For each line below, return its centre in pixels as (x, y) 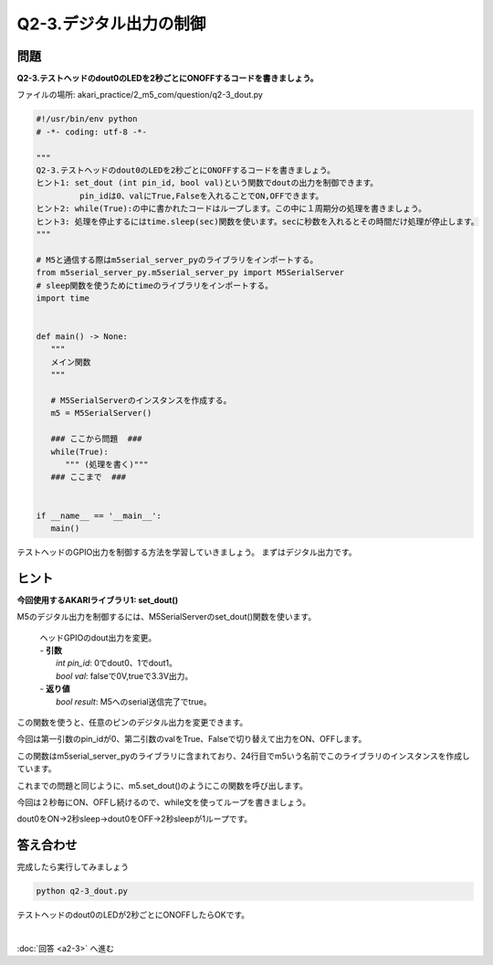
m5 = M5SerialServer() (101, 413)
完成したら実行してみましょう (73, 867)
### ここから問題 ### (96, 439)
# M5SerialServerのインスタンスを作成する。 (141, 401)
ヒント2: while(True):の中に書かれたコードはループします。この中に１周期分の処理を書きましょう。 (231, 209)
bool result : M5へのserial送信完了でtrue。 (134, 701)
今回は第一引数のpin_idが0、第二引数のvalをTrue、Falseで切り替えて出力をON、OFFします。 (192, 739)
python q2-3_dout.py (82, 891)
